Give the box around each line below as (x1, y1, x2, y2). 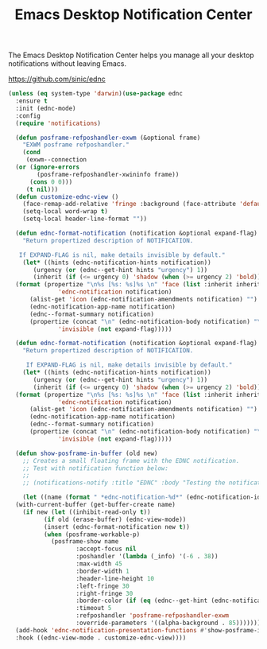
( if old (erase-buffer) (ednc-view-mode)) (43, 515, 187, 523)
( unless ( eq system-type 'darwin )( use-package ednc (8, 90, 183, 98)
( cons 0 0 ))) (29, 177, 73, 186)
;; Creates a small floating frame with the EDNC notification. (22, 457, 240, 464)
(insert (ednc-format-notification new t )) (43, 523, 191, 530)
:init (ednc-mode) (15, 104, 77, 112)
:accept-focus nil (75, 545, 137, 554)
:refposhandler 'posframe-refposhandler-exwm (75, 612, 229, 620)
